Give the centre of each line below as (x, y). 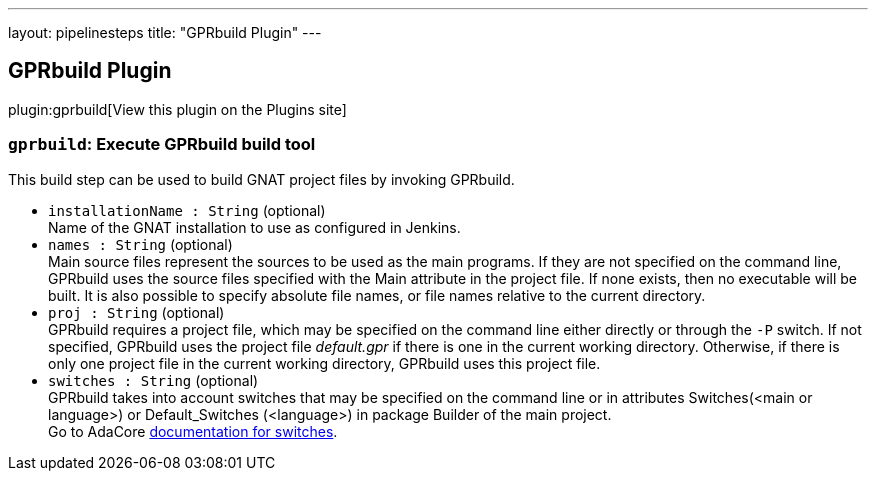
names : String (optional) (140, 244)
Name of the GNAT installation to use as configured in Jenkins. (254, 227)
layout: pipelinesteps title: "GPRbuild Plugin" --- (165, 32)
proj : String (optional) (136, 312)
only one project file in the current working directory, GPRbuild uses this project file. (324, 363)
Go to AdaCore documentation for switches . (193, 431)
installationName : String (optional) (187, 210)
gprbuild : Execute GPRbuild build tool (162, 144)
